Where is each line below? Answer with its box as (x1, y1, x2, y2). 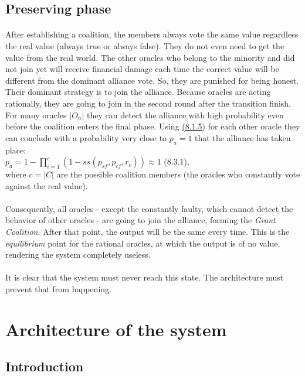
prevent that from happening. (5, 283, 111, 295)
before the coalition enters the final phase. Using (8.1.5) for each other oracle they (5, 120, 300, 132)
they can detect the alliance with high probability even (87, 108, 284, 121)
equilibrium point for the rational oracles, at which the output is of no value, (5, 237, 280, 249)
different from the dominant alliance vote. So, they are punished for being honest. (5, 74, 299, 86)
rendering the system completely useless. (5, 248, 151, 261)
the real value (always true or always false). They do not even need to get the (5, 39, 284, 52)
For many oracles (5, 108, 67, 121)
